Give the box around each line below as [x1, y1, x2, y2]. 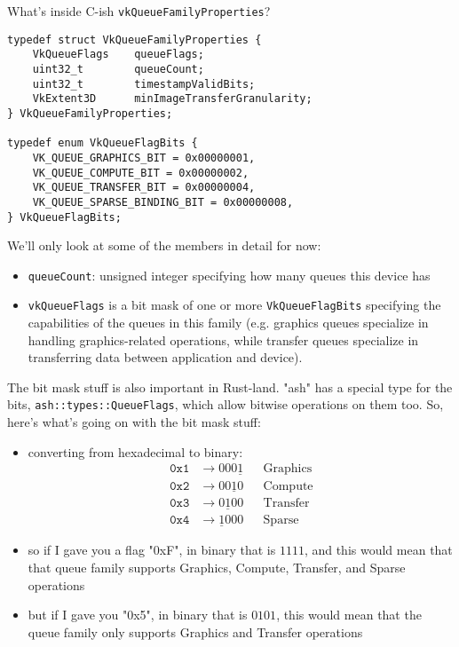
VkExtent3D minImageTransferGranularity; [32, 92, 313, 106]
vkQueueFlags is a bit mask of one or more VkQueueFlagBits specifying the [28, 296, 441, 314]
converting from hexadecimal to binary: [28, 442, 243, 461]
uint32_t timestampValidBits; [32, 77, 256, 91]
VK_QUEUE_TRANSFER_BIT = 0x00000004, [32, 181, 256, 194]
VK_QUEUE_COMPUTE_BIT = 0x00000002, [32, 166, 249, 179]
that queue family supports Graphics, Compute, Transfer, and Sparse [28, 557, 406, 576]
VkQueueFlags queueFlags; [32, 48, 204, 61]
